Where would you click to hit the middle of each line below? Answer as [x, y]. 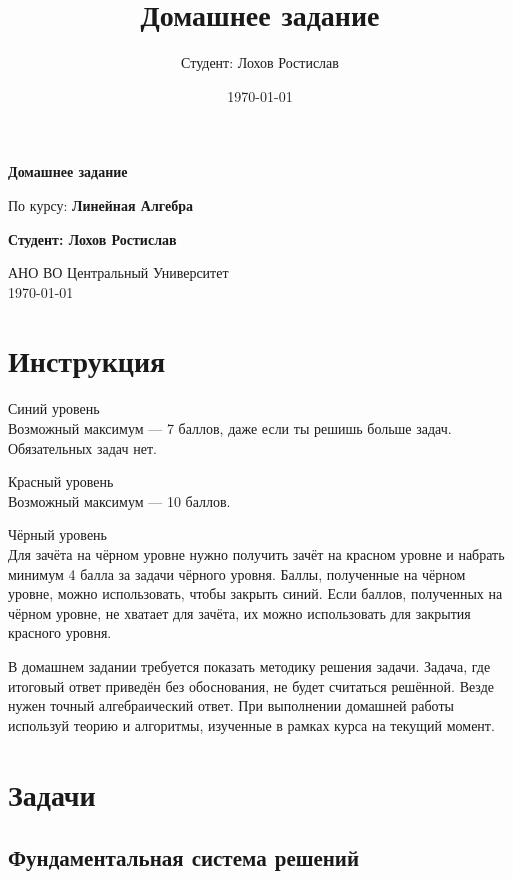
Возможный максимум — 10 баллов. [119, 500]
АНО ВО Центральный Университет [118, 272]
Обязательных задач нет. [82, 447]
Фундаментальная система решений [184, 857]
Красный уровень [61, 481]
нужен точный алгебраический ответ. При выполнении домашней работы [231, 705]
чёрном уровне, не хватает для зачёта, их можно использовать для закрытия [239, 612]
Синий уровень [54, 408]
